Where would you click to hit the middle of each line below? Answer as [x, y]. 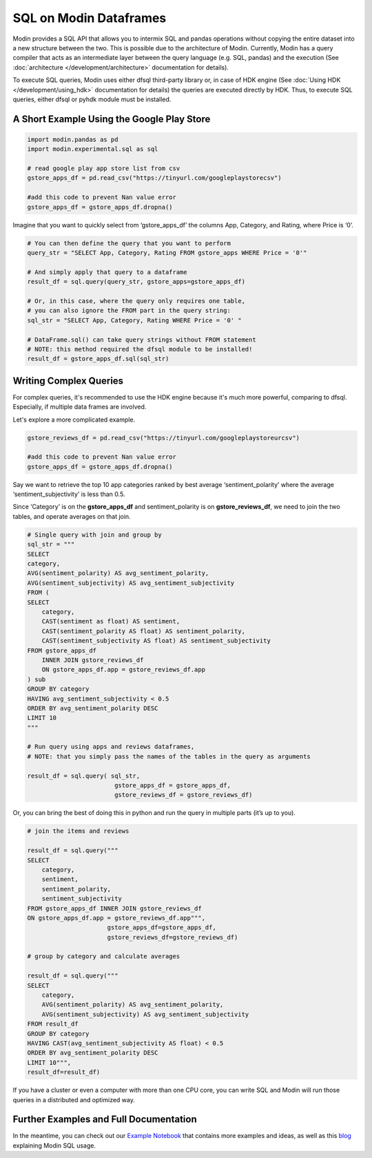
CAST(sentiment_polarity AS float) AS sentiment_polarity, [144, 631]
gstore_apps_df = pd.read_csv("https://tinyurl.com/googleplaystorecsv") [154, 178]
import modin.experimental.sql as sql [93, 149]
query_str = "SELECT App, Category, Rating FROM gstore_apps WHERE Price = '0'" [167, 252]
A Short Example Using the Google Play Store [112, 119]
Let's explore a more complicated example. [74, 420]
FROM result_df [53, 1024]
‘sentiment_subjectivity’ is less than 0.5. [69, 494]
